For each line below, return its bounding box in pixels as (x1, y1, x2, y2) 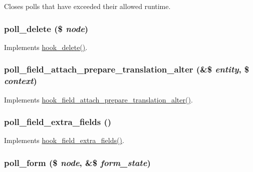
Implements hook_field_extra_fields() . (4, 135, 124, 145)
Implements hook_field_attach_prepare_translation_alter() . (4, 94, 193, 104)
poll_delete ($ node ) (4, 22, 89, 34)
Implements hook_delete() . (4, 41, 88, 52)
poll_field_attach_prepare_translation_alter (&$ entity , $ (4, 63, 249, 75)
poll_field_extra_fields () (4, 115, 112, 128)
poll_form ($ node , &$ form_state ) (4, 156, 151, 168)
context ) (4, 74, 37, 87)
